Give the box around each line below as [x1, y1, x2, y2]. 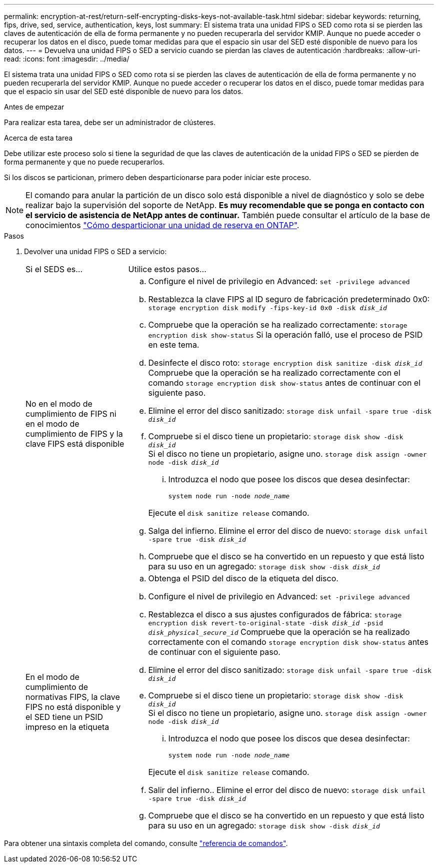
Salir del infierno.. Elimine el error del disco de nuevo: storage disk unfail [148, 785, 426, 795]
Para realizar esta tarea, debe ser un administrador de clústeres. [4, 118, 215, 127]
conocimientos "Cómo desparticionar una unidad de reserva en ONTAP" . [25, 220, 299, 230]
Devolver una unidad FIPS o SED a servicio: [24, 247, 167, 256]
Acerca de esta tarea [4, 134, 73, 142]
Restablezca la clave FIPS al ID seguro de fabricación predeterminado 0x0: [148, 294, 430, 304]
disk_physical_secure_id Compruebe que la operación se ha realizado [148, 627, 410, 637]
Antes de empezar [4, 103, 64, 111]
